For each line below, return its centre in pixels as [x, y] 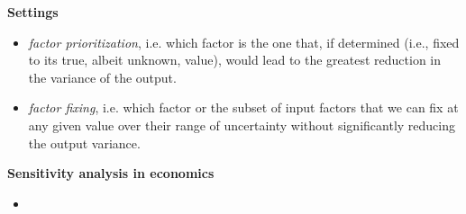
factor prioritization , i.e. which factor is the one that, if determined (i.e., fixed [244, 42]
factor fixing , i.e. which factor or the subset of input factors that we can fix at [243, 107]
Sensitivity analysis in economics [111, 173]
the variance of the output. [102, 77]
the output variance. [84, 143]
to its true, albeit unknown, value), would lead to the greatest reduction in [235, 60]
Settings [33, 12]
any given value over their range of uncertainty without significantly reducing [242, 125]
